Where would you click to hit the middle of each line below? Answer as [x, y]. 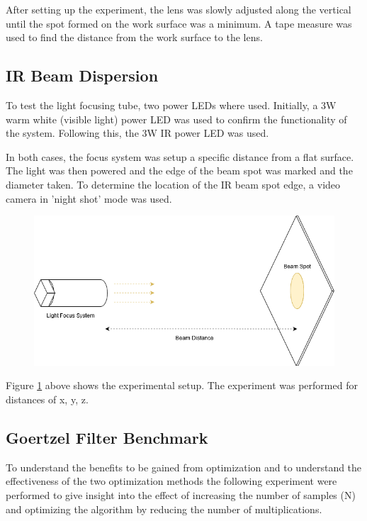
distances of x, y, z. [47, 399]
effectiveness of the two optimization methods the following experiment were [171, 481]
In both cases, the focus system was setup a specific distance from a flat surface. [180, 156]
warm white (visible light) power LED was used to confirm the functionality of [176, 119]
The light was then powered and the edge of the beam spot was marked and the [179, 170]
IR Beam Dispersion [82, 75]
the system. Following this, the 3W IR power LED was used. [137, 133]
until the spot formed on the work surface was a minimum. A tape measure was [179, 23]
